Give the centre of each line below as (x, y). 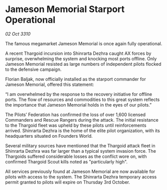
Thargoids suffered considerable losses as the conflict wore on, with (76, 156)
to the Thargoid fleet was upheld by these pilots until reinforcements (76, 125)
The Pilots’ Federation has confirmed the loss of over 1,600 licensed (75, 115)
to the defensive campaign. (33, 69)
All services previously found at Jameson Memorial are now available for (80, 171)
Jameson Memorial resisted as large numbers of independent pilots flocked (83, 64)
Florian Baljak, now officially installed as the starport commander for (76, 79)
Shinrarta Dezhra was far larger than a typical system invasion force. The (81, 151)
